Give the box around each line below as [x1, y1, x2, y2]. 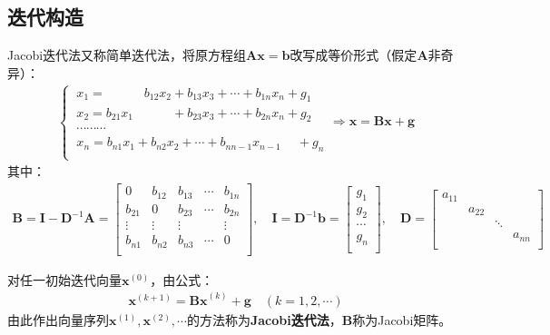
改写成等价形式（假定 [290, 45, 417, 64]
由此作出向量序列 [7, 310, 109, 329]
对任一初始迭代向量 [7, 270, 122, 289]
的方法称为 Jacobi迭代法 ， [186, 310, 342, 329]
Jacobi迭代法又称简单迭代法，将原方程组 [7, 45, 247, 64]
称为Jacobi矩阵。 [352, 310, 452, 329]
